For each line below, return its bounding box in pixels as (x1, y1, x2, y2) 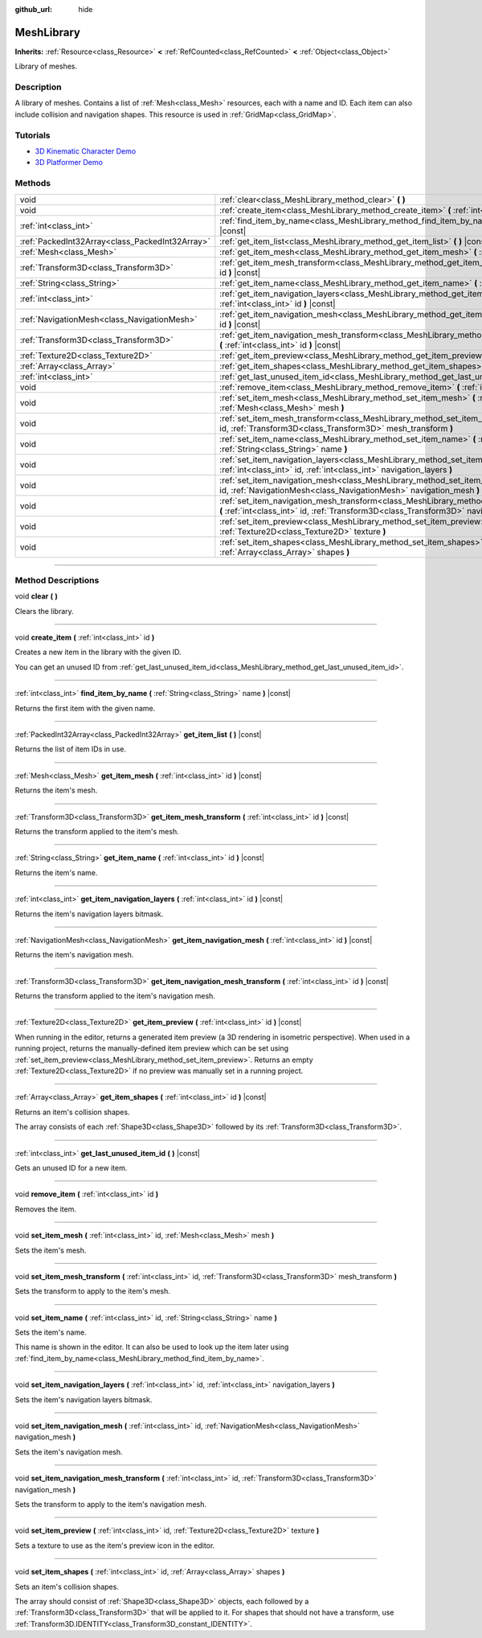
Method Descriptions (14, 574, 100, 586)
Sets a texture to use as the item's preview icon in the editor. (14, 1541, 215, 1550)
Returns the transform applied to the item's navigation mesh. (14, 991, 216, 1001)
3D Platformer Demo (35, 158, 104, 167)
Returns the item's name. (14, 867, 98, 877)
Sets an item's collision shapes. (14, 1582, 120, 1591)
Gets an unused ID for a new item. (14, 1163, 128, 1172)
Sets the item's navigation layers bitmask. (14, 1394, 153, 1404)
